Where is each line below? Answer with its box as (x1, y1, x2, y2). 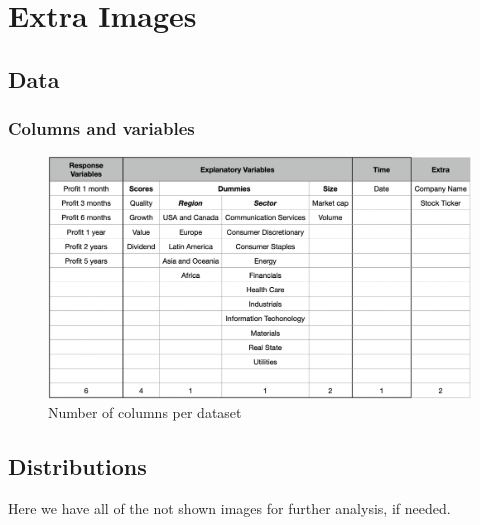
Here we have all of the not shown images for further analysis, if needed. (8, 497, 451, 518)
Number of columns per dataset (48, 402, 242, 423)
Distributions (8, 451, 147, 482)
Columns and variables (8, 116, 195, 141)
